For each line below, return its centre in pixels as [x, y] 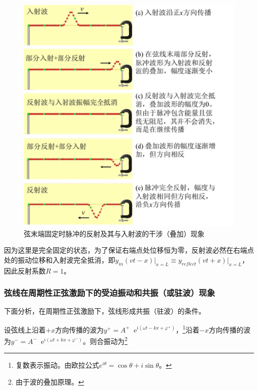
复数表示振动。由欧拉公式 [57, 365]
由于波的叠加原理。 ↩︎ [50, 382]
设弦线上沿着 [25, 329]
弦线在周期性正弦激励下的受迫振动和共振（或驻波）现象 [110, 293]
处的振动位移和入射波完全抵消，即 [60, 259]
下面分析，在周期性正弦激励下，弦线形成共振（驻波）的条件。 [105, 311]
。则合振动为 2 [105, 340]
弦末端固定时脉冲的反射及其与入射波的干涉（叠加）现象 [114, 233]
